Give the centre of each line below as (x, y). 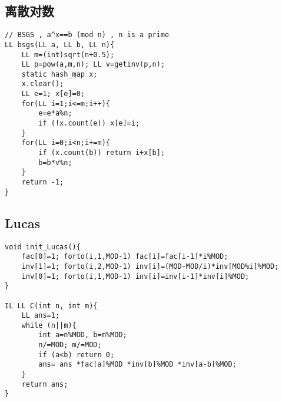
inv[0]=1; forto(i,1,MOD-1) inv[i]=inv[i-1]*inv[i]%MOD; (135, 276)
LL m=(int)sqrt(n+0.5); (68, 55)
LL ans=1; (41, 316)
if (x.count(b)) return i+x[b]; (102, 153)
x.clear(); (43, 84)
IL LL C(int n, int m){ (51, 306)
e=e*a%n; (55, 113)
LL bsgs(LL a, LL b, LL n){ (60, 45)
